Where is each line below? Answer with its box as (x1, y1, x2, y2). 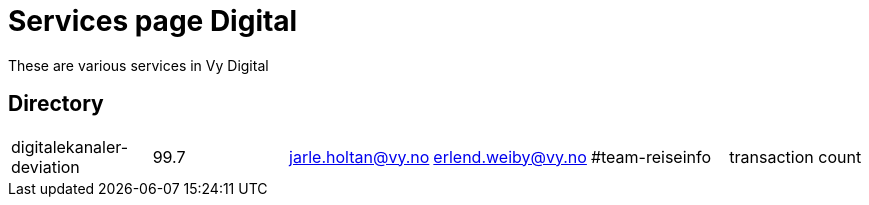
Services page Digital (8, 4, 298, 38)
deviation (11, 156, 80, 177)
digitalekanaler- (11, 136, 129, 157)
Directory (8, 91, 104, 117)
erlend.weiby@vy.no (433, 146, 587, 167)
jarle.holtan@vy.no (289, 146, 430, 167)
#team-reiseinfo (590, 146, 712, 167)
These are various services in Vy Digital (8, 56, 269, 74)
